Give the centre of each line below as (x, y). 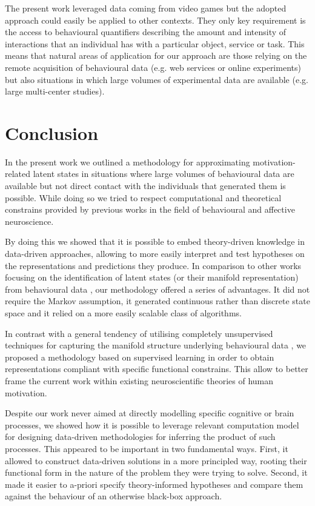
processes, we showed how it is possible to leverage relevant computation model (152, 424)
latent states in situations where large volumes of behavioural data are (164, 174)
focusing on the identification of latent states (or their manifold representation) (152, 277)
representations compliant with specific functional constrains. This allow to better (157, 369)
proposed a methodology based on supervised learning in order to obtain (140, 357)
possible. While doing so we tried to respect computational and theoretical (143, 197)
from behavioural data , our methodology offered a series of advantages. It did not (157, 289)
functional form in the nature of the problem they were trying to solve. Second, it (156, 472)
